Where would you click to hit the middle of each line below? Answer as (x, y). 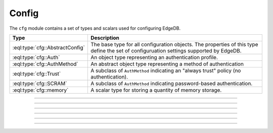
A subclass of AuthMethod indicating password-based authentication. (171, 83)
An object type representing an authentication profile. (154, 57)
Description (105, 38)
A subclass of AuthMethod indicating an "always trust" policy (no (166, 71)
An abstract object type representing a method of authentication (167, 64)
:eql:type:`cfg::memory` (40, 90)
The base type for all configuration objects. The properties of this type (174, 44)
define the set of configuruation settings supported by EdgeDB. (166, 50)
